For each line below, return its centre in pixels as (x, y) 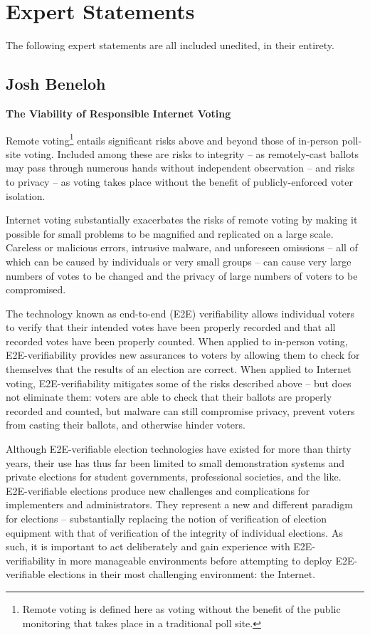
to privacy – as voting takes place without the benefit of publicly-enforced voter (179, 181)
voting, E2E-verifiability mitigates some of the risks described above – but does (179, 383)
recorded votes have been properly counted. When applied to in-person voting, (177, 341)
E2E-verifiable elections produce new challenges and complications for (158, 490)
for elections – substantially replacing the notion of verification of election (166, 519)
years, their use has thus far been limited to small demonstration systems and (175, 462)
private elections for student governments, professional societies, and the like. (174, 477)
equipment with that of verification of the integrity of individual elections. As (174, 532)
